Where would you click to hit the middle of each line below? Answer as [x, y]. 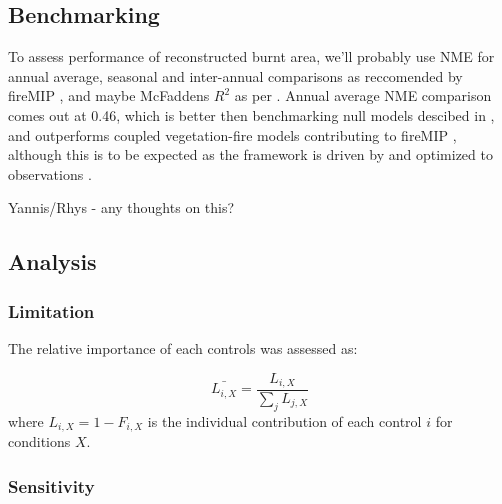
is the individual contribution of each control [284, 420]
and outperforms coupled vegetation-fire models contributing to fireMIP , [232, 134]
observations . [50, 173]
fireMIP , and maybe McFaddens [109, 95]
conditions [39, 441]
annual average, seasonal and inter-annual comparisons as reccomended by [235, 75]
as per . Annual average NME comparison [363, 95]
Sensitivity [51, 485]
